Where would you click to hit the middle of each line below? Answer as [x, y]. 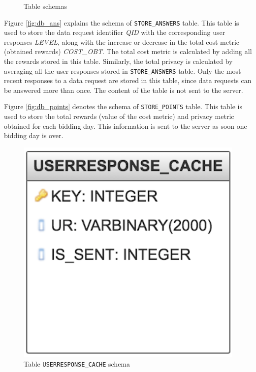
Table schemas [46, 6]
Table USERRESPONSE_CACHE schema [77, 364]
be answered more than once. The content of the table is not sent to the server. [124, 90]
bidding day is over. [34, 135]
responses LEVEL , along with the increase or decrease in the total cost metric [122, 42]
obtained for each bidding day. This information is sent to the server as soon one [126, 126]
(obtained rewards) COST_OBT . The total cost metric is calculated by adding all [128, 51]
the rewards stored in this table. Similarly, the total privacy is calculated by [118, 61]
